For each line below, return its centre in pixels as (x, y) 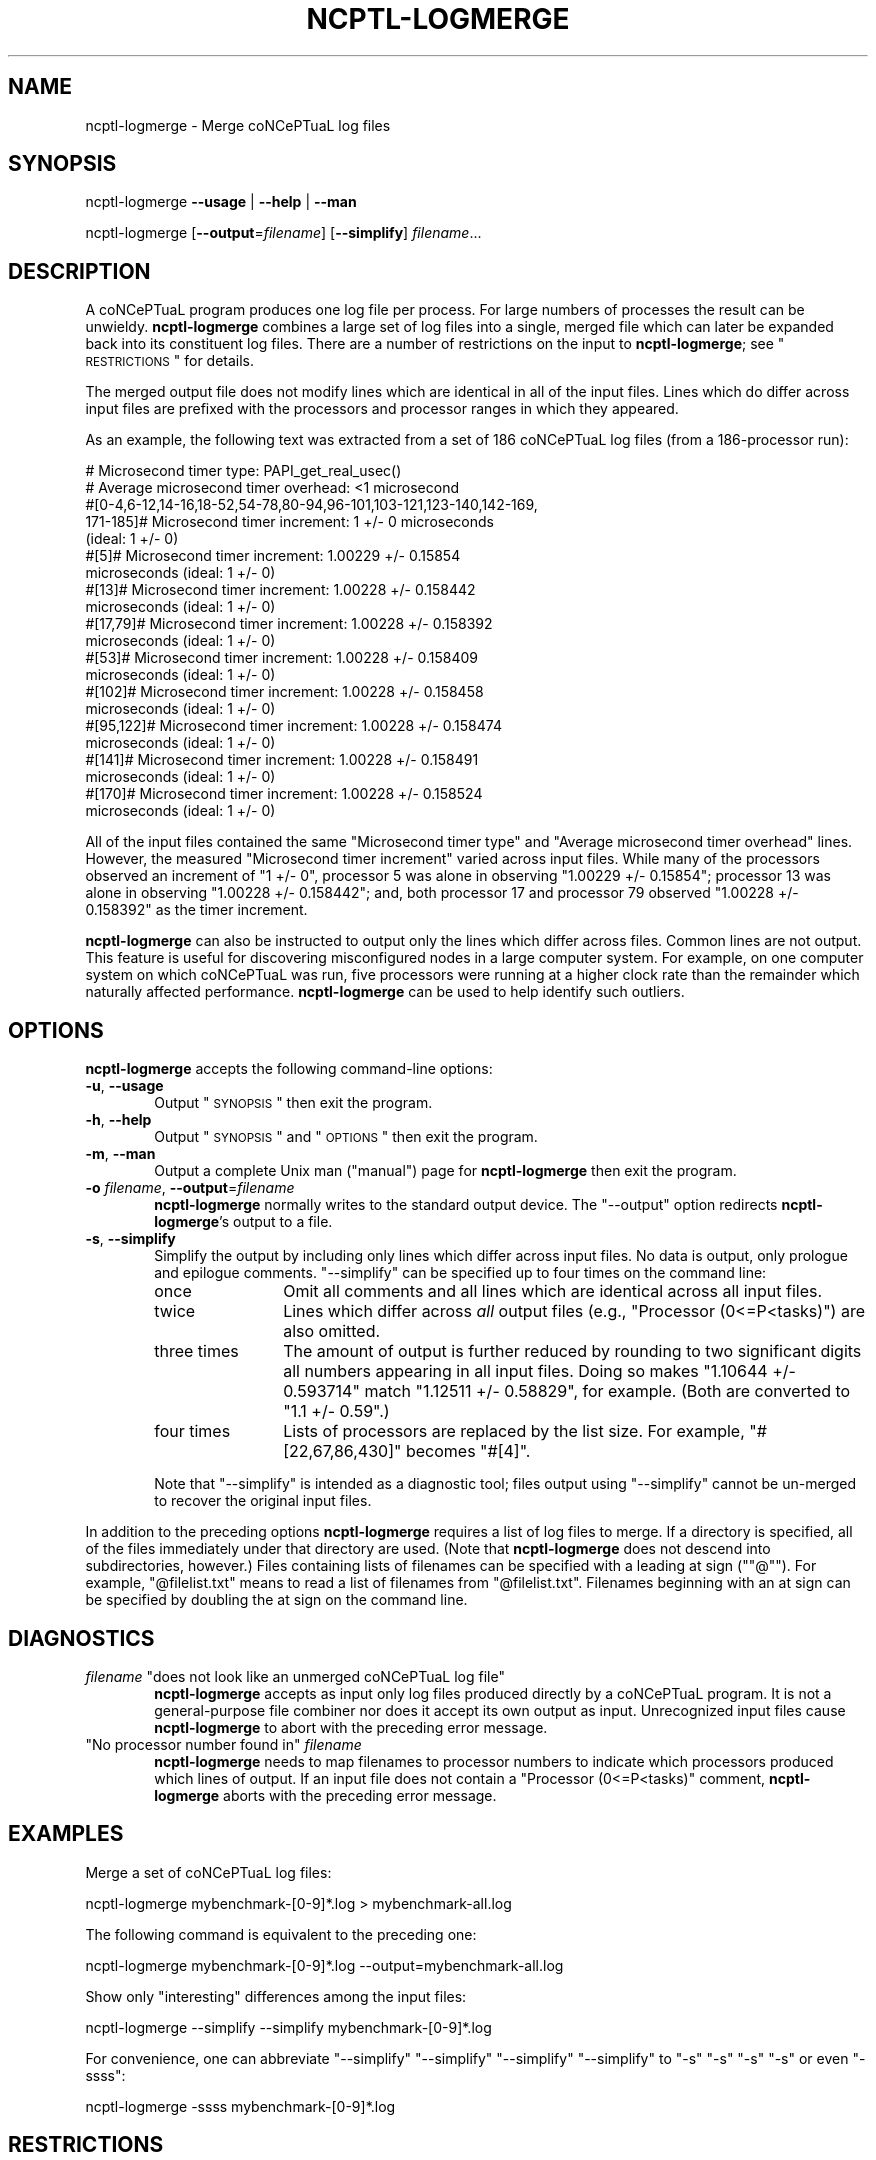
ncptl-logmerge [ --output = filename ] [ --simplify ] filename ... (283, 233)
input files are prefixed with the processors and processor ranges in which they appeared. (382, 409)
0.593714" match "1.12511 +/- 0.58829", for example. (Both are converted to (567, 1391)
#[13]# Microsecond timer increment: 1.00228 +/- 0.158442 (280, 590)
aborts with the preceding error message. (360, 1795)
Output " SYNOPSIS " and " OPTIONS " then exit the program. (346, 1137)
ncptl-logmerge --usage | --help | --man (221, 202)
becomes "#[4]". (468, 1451)
